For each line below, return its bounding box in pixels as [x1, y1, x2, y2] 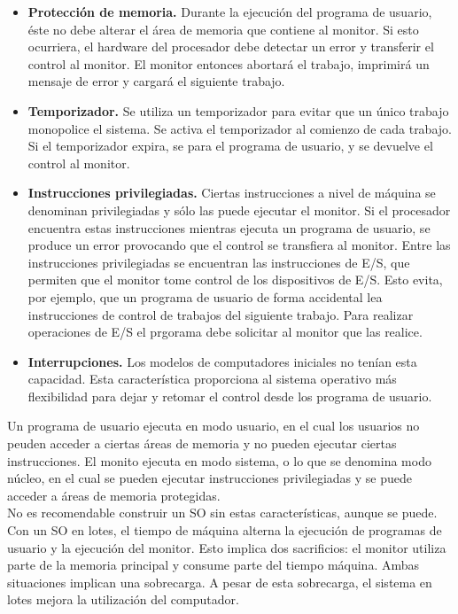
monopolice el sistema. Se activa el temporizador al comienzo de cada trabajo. [27, 119, 452, 137]
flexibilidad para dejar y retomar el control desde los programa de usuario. [27, 386, 432, 405]
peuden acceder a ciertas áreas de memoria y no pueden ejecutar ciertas [7, 434, 397, 453]
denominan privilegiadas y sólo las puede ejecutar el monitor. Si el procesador [27, 200, 451, 219]
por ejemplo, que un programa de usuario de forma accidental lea [27, 287, 383, 306]
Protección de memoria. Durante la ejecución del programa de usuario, [27, 3, 432, 20]
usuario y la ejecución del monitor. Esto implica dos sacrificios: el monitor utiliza [7, 538, 446, 556]
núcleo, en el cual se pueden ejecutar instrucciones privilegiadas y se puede [7, 469, 413, 487]
